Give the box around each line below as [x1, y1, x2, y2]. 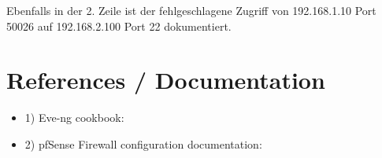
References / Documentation [6, 64, 325, 96]
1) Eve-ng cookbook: [24, 109, 124, 126]
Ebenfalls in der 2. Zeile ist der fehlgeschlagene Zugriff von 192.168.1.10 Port [6, 2, 376, 18]
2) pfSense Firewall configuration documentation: [24, 135, 262, 152]
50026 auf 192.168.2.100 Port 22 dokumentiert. [6, 17, 232, 34]
